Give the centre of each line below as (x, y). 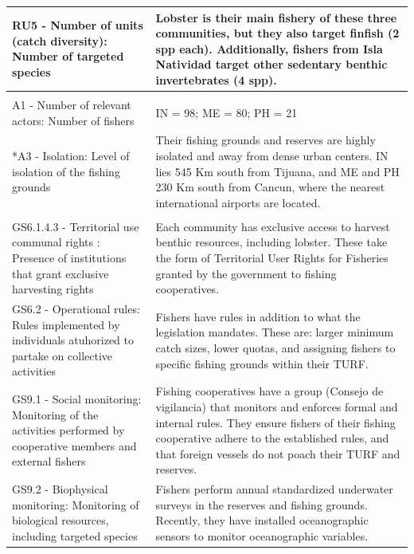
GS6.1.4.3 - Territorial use (76, 226)
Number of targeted (68, 56)
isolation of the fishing (66, 171)
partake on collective (62, 355)
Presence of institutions (69, 258)
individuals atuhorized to (73, 340)
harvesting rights (53, 289)
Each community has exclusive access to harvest (273, 226)
